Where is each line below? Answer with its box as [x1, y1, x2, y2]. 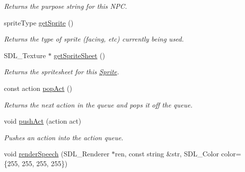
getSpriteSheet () [54, 50, 105, 60]
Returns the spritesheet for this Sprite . [4, 66, 119, 77]
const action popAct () [4, 83, 72, 93]
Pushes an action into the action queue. [4, 132, 124, 142]
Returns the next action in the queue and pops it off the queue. [4, 99, 192, 109]
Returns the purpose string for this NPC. [4, 1, 127, 11]
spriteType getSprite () [4, 17, 74, 27]
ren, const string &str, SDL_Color [115, 149, 219, 159]
